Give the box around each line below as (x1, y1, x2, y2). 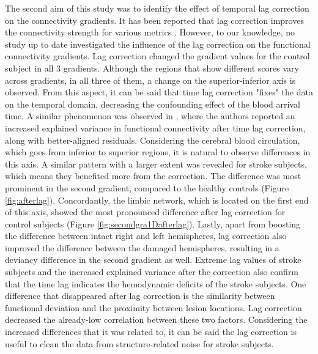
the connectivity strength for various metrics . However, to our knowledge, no (5, 26, 295, 39)
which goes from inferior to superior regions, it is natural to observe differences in (5, 146, 311, 158)
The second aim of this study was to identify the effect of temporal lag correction (5, 2, 309, 14)
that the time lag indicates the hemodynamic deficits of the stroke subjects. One (5, 277, 306, 290)
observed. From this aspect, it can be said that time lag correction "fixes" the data (5, 86, 313, 98)
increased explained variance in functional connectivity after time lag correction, (5, 121, 306, 134)
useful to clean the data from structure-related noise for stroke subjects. (5, 337, 274, 350)
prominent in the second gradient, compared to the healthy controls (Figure (5, 181, 289, 194)
